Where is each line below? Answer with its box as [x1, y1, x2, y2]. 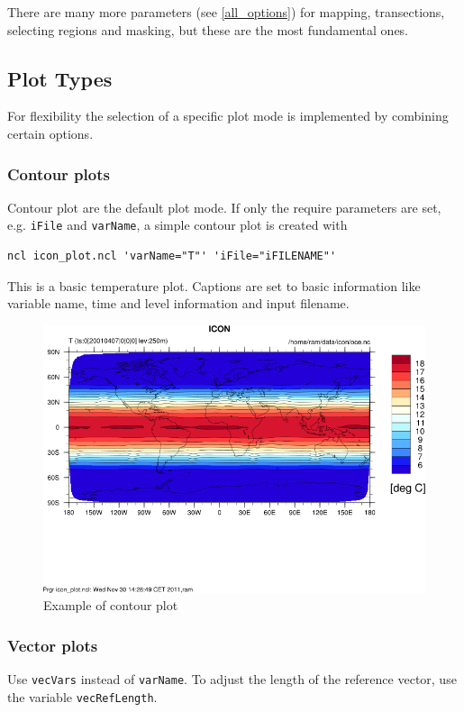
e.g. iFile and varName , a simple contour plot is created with [7, 215, 348, 234]
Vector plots [7, 634, 98, 656]
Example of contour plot [43, 596, 178, 615]
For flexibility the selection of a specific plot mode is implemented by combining [7, 106, 449, 125]
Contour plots [7, 162, 110, 185]
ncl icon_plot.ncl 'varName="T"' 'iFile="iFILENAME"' [7, 250, 337, 263]
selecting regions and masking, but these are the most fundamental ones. [7, 20, 409, 39]
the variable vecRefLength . [7, 687, 158, 706]
